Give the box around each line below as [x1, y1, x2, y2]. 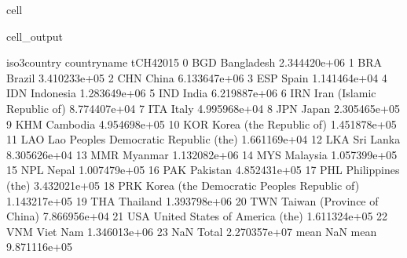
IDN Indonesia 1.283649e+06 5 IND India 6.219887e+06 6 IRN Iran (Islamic [6, 85, 376, 101]
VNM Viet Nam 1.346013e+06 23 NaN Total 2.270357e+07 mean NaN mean [6, 223, 377, 239]
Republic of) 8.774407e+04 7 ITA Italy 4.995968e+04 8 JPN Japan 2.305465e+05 [6, 100, 400, 116]
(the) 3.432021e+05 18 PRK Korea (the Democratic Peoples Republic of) [6, 176, 360, 193]
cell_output [6, 27, 63, 44]
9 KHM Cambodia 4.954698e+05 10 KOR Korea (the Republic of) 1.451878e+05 [6, 115, 397, 132]
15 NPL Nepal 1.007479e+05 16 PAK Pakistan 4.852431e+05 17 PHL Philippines [6, 162, 400, 178]
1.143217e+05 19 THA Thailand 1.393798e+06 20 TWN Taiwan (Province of [6, 192, 379, 209]
